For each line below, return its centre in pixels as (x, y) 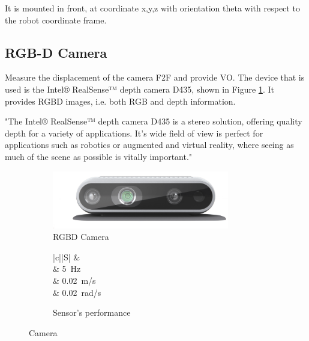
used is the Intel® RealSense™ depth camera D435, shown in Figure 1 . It (139, 89)
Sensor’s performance (92, 312)
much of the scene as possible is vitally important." (99, 156)
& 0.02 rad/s (77, 292)
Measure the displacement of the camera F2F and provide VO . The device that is (155, 77)
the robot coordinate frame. (56, 20)
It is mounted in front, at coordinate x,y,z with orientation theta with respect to (152, 8)
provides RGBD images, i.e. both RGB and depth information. (120, 101)
